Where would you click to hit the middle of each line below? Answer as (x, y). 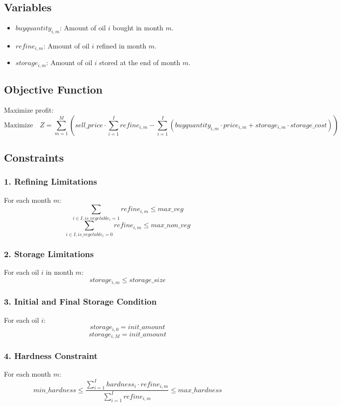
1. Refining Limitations (51, 181)
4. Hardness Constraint (51, 356)
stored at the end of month (140, 62)
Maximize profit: (29, 110)
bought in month (138, 28)
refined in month (121, 46)
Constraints (34, 157)
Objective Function (53, 89)
